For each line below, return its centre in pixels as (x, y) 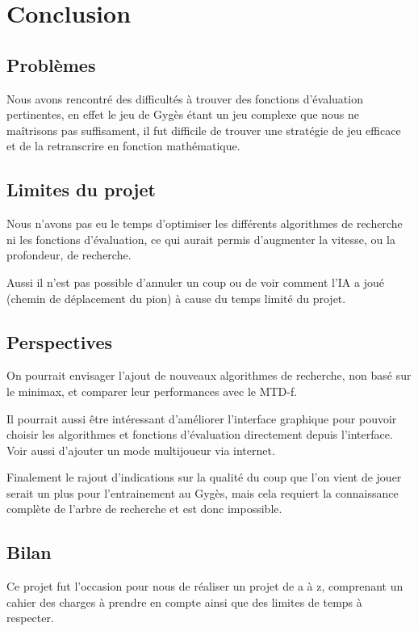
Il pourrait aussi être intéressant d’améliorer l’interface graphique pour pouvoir (202, 418)
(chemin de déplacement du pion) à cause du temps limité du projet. (176, 298)
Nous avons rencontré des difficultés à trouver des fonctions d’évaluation (185, 98)
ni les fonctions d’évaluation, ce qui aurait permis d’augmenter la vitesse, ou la (201, 239)
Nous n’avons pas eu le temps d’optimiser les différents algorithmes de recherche (205, 223)
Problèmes (51, 64)
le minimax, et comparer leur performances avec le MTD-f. (152, 391)
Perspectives (60, 341)
